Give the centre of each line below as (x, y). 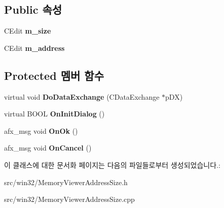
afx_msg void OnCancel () (48, 148)
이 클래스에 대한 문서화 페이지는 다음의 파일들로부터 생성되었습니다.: (112, 165)
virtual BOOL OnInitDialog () (54, 114)
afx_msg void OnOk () (41, 130)
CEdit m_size (28, 31)
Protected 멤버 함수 (54, 75)
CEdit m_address (34, 48)
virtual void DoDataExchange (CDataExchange (82, 96)
